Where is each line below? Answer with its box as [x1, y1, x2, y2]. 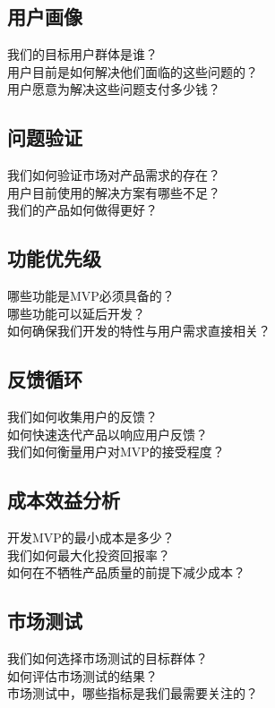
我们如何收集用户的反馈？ [7, 407, 158, 426]
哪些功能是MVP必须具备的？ [7, 286, 175, 305]
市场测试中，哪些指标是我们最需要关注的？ [7, 684, 258, 703]
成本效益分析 [7, 486, 120, 514]
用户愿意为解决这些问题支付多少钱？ [7, 80, 220, 98]
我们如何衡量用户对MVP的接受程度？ [7, 442, 225, 461]
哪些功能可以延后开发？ [7, 303, 145, 322]
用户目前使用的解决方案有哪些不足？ [7, 183, 220, 201]
